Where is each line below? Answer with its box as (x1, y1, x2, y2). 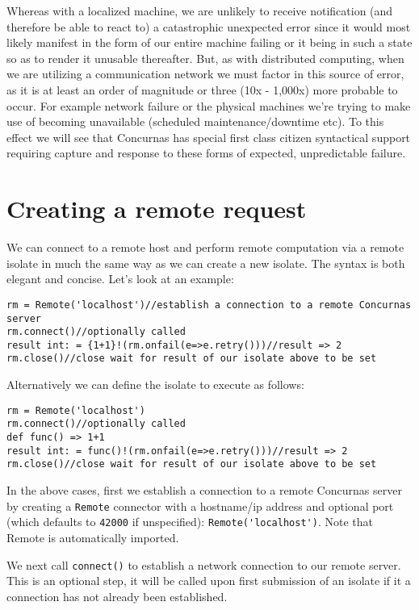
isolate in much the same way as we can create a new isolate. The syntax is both (6, 254, 405, 271)
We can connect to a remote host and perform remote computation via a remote (6, 239, 404, 256)
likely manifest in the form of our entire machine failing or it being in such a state (6, 34, 413, 51)
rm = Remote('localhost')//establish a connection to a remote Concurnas (6, 299, 412, 311)
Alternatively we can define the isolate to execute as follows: (6, 376, 304, 393)
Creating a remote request (6, 192, 307, 225)
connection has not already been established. (6, 587, 228, 604)
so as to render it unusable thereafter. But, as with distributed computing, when (6, 49, 404, 66)
